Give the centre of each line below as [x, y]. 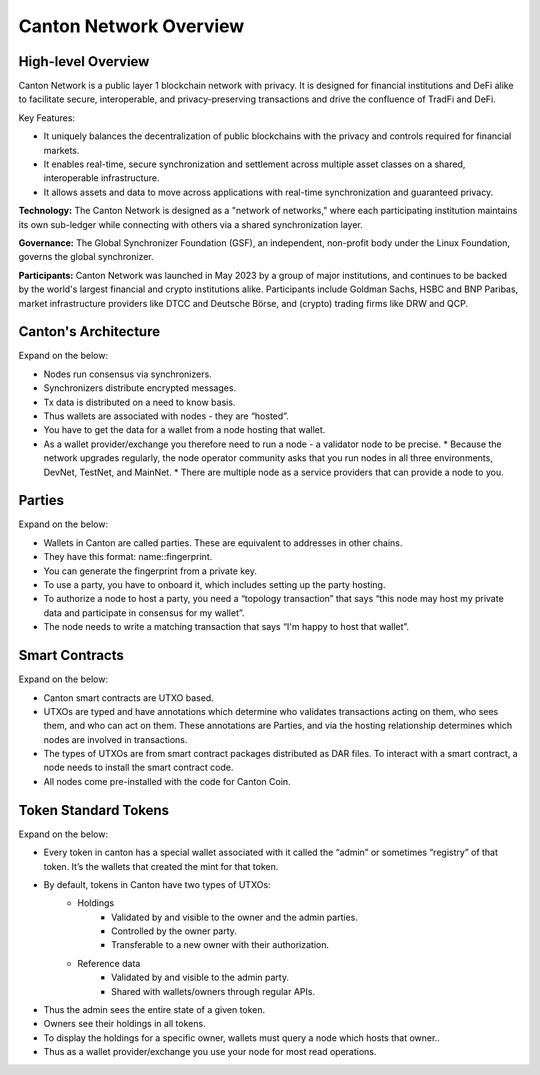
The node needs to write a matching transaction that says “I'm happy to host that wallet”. [226, 627]
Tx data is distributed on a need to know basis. [139, 402]
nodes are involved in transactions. [115, 739]
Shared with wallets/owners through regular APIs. [213, 991]
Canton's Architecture [89, 331]
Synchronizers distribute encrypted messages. [140, 388]
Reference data [109, 963]
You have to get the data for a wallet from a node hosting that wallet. [184, 430]
